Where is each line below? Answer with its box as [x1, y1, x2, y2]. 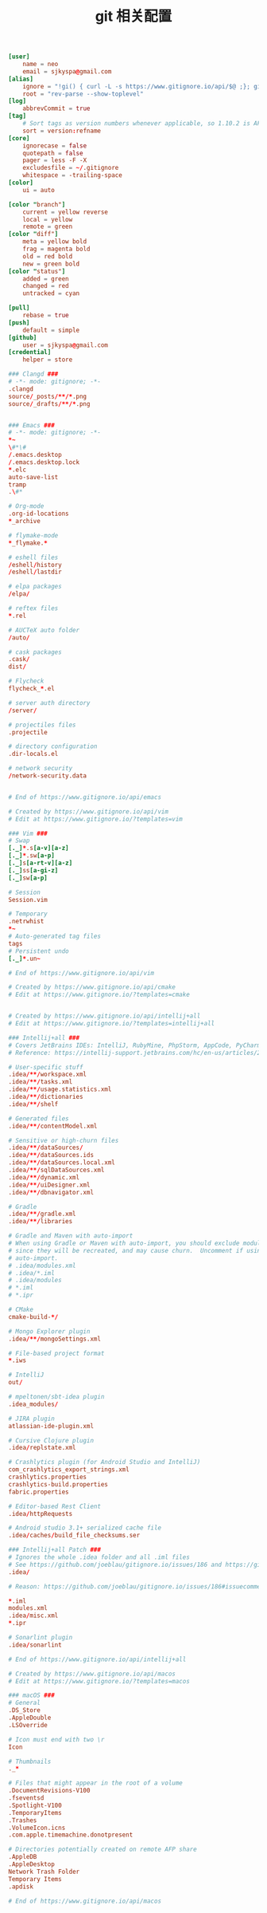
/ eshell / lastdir [8, 568, 62, 577]
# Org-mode [8, 502, 44, 510]
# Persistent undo [8, 947, 69, 955]
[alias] [8, 75, 34, 83]
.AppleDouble [8, 1714, 52, 1722]
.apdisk [8, 1883, 34, 1891]
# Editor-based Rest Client [8, 1502, 102, 1510]
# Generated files [8, 1114, 69, 1123]
